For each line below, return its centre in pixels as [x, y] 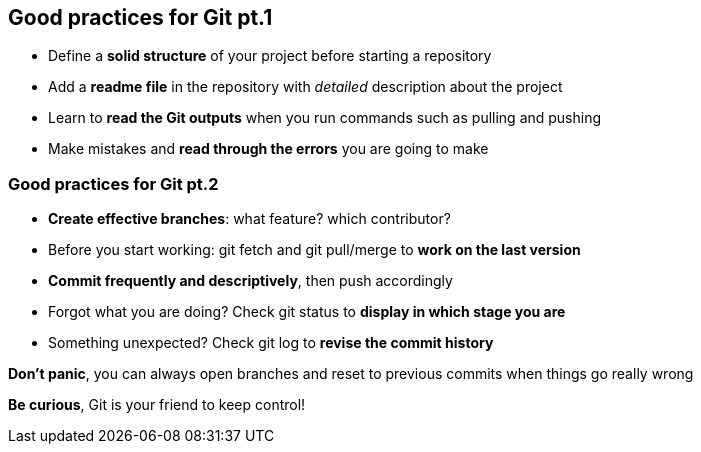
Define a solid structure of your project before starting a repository [270, 56]
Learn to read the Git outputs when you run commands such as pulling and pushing [325, 118]
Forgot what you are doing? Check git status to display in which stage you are [307, 312]
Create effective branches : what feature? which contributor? [249, 219]
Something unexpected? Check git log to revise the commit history [271, 343]
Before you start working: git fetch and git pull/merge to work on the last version [314, 250]
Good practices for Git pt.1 [140, 17]
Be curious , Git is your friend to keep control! [157, 405]
